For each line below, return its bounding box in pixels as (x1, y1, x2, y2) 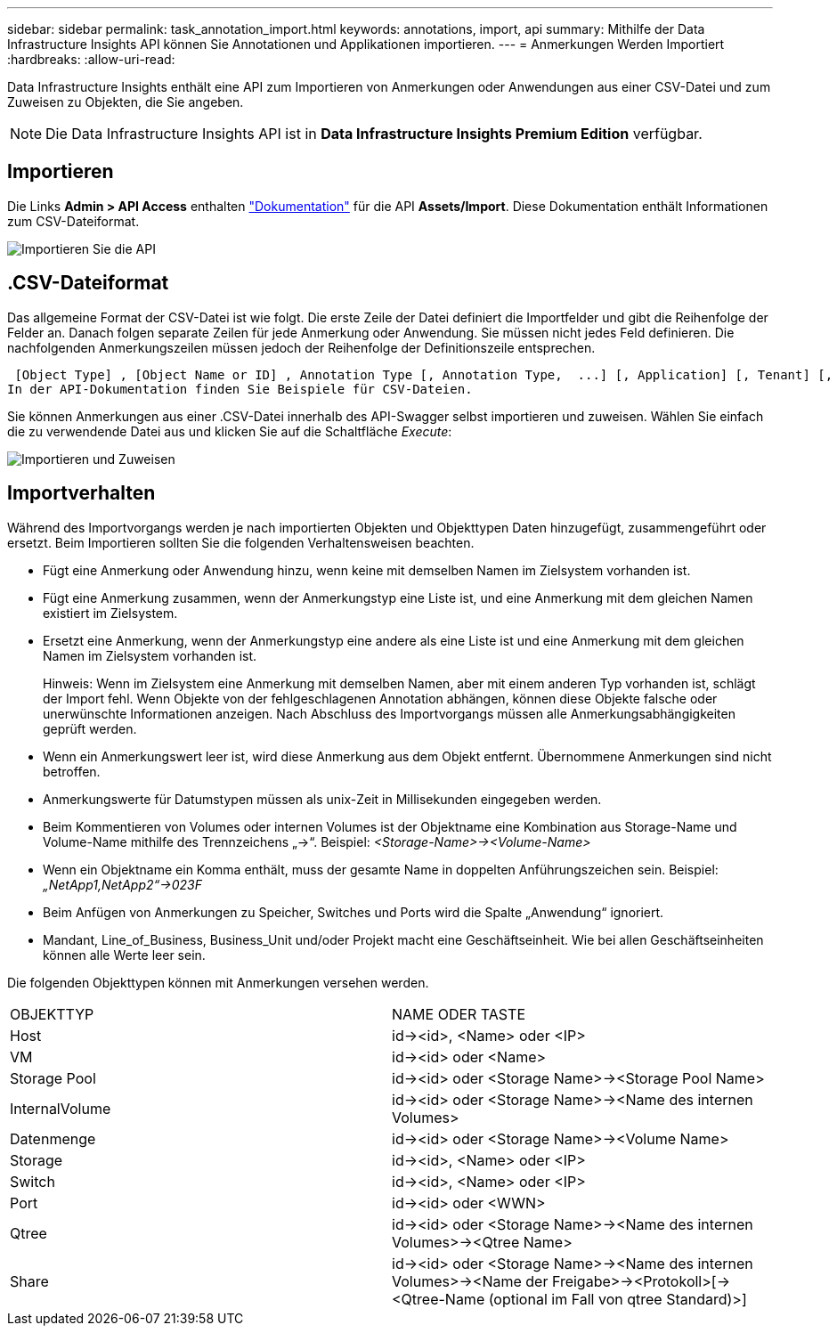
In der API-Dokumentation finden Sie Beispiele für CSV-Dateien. (7, 381, 473, 396)
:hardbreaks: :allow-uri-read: (7, 52, 175, 67)
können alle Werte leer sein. (43, 947, 206, 963)
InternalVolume (10, 1099, 111, 1118)
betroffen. (43, 763, 101, 779)
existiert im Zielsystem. (43, 605, 178, 621)
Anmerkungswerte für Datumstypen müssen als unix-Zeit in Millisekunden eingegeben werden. (43, 791, 602, 807)
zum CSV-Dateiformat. (7, 213, 140, 229)
